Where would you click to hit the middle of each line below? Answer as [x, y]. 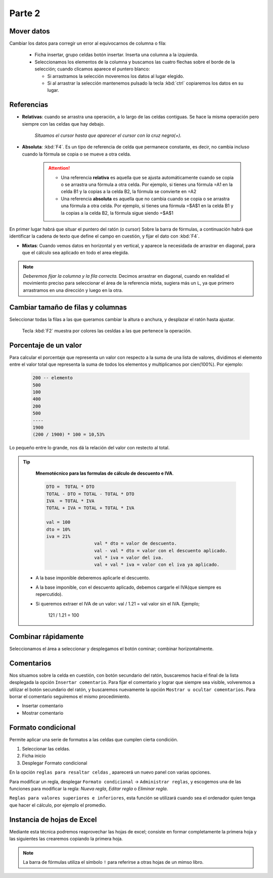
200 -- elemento [53, 378]
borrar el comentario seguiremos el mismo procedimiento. [70, 697]
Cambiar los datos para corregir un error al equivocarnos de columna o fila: [88, 44]
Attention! [59, 168]
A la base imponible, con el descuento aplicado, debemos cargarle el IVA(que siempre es [128, 587]
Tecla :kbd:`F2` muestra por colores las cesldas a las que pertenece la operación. [107, 331]
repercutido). [49, 594]
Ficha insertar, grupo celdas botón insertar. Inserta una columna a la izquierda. [117, 55]
